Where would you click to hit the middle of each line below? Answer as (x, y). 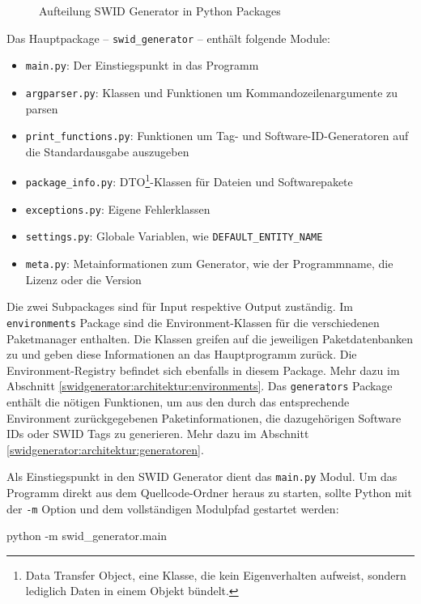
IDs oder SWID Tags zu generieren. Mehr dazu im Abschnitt (158, 434)
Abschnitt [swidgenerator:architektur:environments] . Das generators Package (200, 386)
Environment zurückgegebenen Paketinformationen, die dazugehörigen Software (204, 417)
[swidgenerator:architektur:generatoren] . (105, 449)
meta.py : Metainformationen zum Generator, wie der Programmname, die (209, 264)
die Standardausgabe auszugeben (107, 151)
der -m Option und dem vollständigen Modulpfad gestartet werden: (173, 508)
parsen (42, 108)
